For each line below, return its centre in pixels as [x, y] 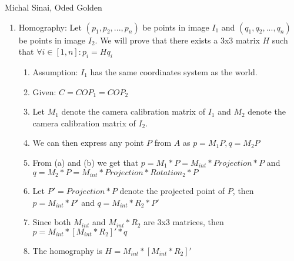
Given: [44, 91]
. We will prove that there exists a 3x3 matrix [177, 40]
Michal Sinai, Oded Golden [54, 7]
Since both [52, 222]
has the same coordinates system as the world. [174, 71]
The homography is [67, 250]
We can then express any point [88, 143]
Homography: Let [50, 27]
